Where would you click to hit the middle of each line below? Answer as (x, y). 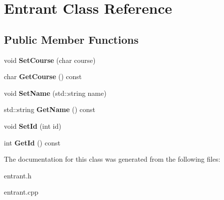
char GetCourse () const (43, 76)
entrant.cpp (21, 192)
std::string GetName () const (50, 109)
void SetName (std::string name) (55, 93)
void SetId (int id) (33, 126)
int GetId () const (32, 142)
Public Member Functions (71, 39)
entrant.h (18, 175)
